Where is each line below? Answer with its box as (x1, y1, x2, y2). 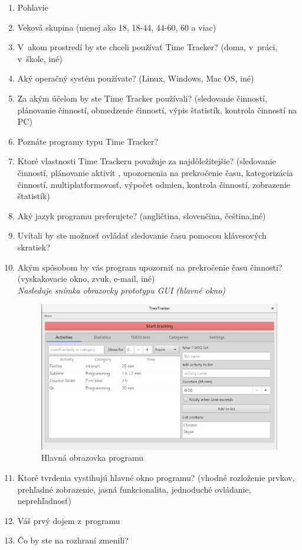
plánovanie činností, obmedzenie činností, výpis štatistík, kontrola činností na (17, 103, 297, 116)
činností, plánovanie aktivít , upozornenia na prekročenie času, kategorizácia (17, 166, 293, 178)
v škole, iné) (17, 52, 63, 64)
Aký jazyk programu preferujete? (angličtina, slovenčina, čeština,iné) (17, 209, 266, 222)
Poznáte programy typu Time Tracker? (17, 135, 159, 147)
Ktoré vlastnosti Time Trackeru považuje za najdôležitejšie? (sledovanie (17, 155, 276, 167)
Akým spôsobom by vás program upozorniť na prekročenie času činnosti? (17, 261, 283, 273)
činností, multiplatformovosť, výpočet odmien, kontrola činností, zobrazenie (17, 178, 290, 190)
